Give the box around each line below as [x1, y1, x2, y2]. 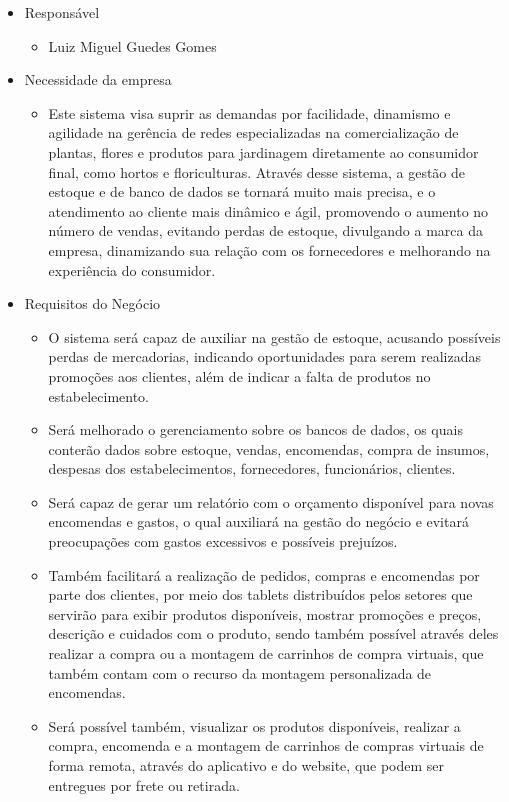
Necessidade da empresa [24, 69, 172, 90]
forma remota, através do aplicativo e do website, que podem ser [48, 755, 445, 775]
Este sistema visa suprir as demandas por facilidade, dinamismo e [48, 102, 451, 123]
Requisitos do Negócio [24, 293, 161, 314]
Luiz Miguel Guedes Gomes [48, 35, 217, 56]
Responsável [24, 2, 100, 22]
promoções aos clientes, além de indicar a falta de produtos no [48, 365, 431, 386]
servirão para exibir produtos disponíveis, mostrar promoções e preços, [48, 603, 482, 624]
